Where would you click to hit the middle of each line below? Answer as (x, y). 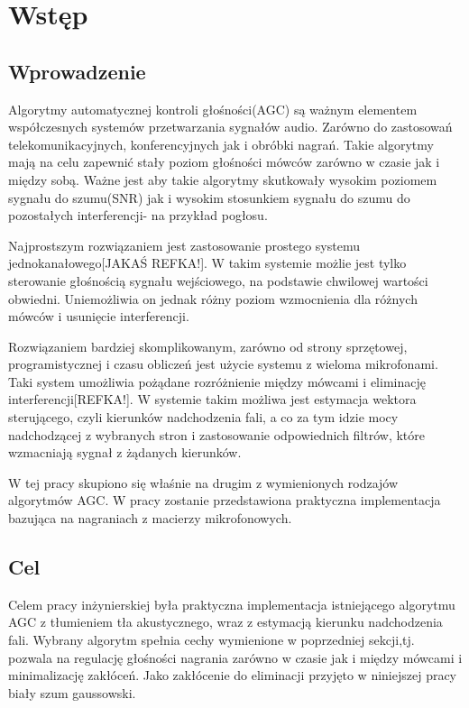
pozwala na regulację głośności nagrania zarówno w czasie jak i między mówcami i (235, 657)
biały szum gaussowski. (72, 692)
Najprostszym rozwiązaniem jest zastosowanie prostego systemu (184, 245)
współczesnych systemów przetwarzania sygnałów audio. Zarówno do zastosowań (230, 127)
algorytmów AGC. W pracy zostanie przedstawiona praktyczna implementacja (225, 500)
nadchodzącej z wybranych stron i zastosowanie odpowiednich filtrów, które (216, 434)
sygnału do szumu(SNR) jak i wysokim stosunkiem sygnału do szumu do (209, 197)
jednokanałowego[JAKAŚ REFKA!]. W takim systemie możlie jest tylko (207, 263)
